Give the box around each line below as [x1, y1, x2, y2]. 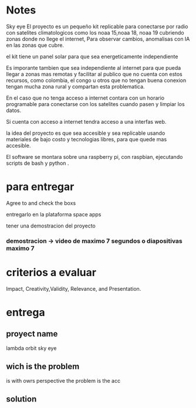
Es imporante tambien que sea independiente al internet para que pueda [6, 64, 181, 71]
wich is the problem [6, 362, 80, 372]
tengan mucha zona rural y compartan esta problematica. [6, 83, 145, 90]
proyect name [6, 329, 58, 339]
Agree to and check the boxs [6, 199, 76, 206]
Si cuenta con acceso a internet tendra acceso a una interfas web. [6, 118, 167, 125]
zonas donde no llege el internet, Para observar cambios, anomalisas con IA [6, 35, 190, 42]
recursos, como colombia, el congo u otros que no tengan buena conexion [6, 77, 187, 84]
